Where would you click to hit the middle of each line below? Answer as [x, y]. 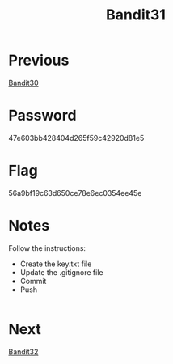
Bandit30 [23, 83]
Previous [39, 60]
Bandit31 [136, 15]
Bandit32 [23, 351]
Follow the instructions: [47, 248]
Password [42, 116]
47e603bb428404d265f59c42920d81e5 [76, 138]
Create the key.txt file [56, 264]
